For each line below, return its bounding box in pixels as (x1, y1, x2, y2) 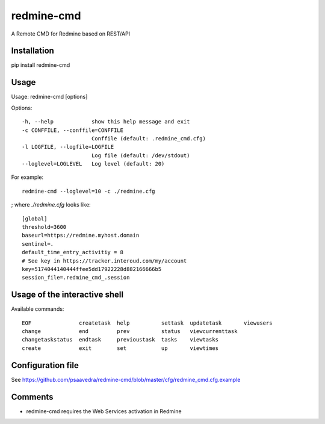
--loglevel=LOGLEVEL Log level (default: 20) (22, 160, 165, 167)
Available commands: (11, 305, 64, 313)
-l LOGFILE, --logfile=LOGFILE (22, 143, 114, 151)
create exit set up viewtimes (22, 344, 219, 352)
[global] (22, 215, 48, 222)
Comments (11, 391, 54, 402)
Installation (11, 46, 54, 56)
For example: (11, 173, 44, 181)
